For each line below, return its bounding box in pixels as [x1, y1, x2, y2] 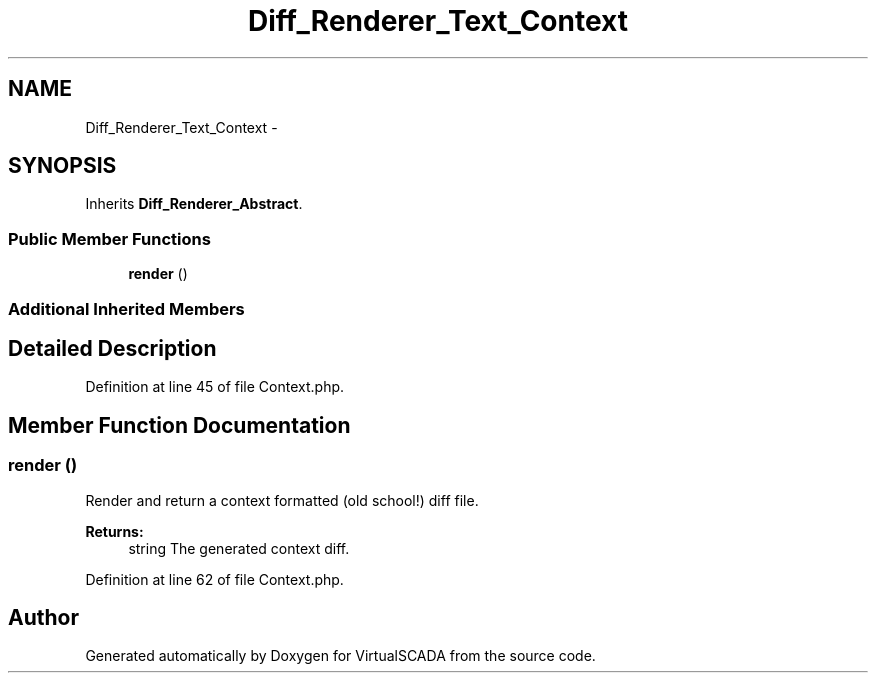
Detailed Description [8, 335, 217, 361]
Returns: [85, 522, 144, 540]
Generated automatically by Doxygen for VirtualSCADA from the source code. [85, 647, 596, 665]
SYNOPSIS [8, 153, 117, 179]
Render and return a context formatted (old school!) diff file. [85, 491, 479, 509]
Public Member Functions [8, 228, 211, 249]
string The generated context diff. [128, 539, 350, 557]
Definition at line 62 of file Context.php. [85, 570, 344, 588]
